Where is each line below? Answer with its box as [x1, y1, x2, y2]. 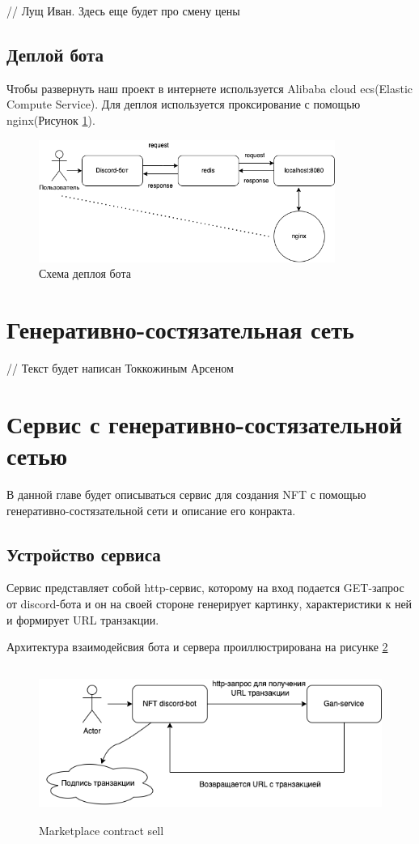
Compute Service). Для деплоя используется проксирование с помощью [6, 96, 361, 113]
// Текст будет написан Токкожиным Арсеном [6, 360, 234, 377]
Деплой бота [6, 41, 104, 66]
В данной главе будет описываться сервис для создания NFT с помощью [6, 485, 366, 502]
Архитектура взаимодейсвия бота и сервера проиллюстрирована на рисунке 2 [6, 638, 388, 655]
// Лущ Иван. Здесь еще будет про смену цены [6, 2, 240, 19]
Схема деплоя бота [39, 265, 131, 282]
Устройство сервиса [6, 541, 161, 566]
